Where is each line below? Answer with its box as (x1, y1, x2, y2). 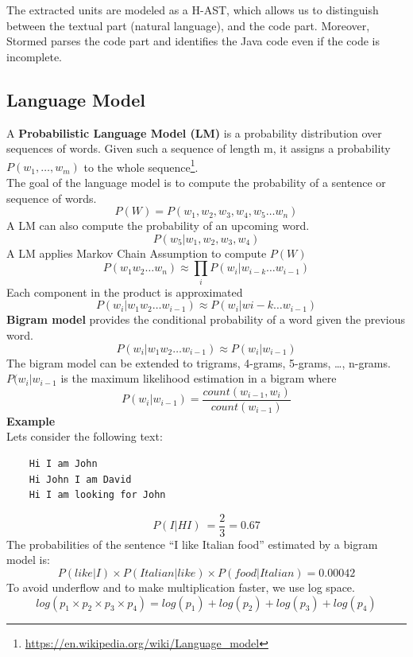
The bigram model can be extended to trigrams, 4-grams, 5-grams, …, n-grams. (6, 354, 391, 371)
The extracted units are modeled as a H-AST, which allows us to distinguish (6, 2, 379, 17)
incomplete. (6, 48, 62, 64)
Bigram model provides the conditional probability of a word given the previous (6, 311, 405, 328)
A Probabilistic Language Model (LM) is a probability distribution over (6, 124, 382, 141)
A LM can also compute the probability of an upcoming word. (6, 217, 310, 234)
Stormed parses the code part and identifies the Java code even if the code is (6, 33, 380, 49)
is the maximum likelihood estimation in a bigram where (60, 370, 337, 387)
